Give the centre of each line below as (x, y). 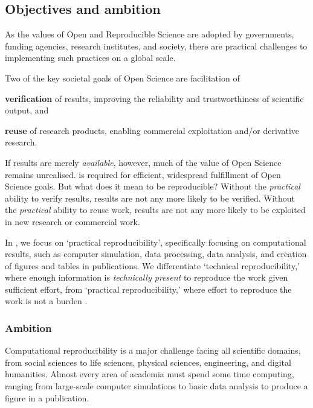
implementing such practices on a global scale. (90, 58)
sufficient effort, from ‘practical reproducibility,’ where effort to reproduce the (148, 289)
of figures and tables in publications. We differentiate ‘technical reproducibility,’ (153, 265)
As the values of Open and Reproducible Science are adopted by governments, (150, 34)
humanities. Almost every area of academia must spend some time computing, (150, 374)
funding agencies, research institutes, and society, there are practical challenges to (156, 46)
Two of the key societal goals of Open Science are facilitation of (122, 78)
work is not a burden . (46, 301)
